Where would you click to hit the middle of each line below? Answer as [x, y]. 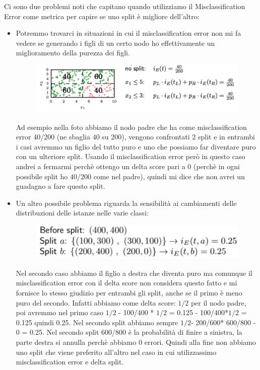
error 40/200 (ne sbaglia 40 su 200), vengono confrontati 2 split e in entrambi [135, 137]
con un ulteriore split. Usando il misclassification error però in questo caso [131, 156]
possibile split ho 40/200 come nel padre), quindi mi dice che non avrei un [130, 176]
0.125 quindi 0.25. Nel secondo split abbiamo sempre [97, 322]
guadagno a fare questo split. [60, 186]
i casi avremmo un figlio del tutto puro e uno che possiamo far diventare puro [136, 146]
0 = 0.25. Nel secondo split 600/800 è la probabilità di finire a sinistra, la [129, 332]
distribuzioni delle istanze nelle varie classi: [82, 213]
